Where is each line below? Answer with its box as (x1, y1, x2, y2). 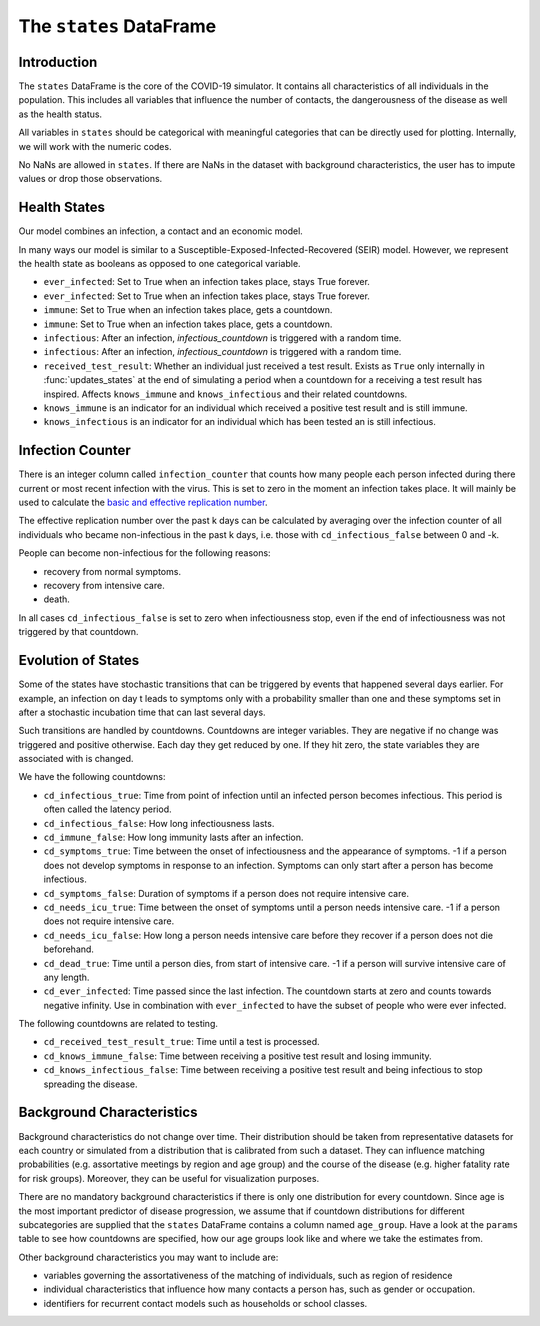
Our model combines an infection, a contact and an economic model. (18, 225, 304, 237)
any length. (43, 971, 90, 983)
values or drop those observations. (18, 173, 163, 185)
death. (43, 593, 70, 605)
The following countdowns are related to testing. (18, 1018, 219, 1030)
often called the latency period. (43, 803, 172, 815)
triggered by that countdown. (18, 626, 139, 638)
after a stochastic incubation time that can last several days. (18, 706, 266, 718)
